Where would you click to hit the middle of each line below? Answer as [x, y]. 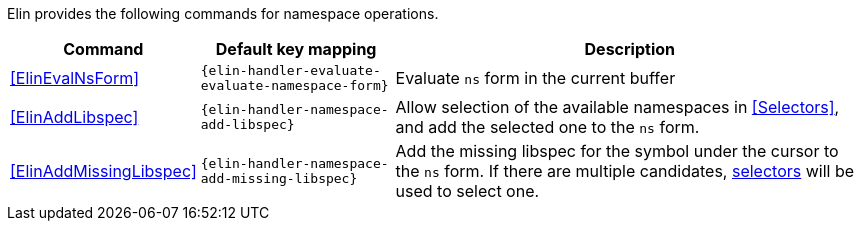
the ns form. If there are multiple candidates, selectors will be [625, 171]
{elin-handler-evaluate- [290, 70]
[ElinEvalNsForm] [75, 78]
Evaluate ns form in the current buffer [535, 78]
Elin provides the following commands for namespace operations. [223, 13]
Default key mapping [296, 49]
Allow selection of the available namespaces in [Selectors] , [617, 107]
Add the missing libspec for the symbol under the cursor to [617, 151]
